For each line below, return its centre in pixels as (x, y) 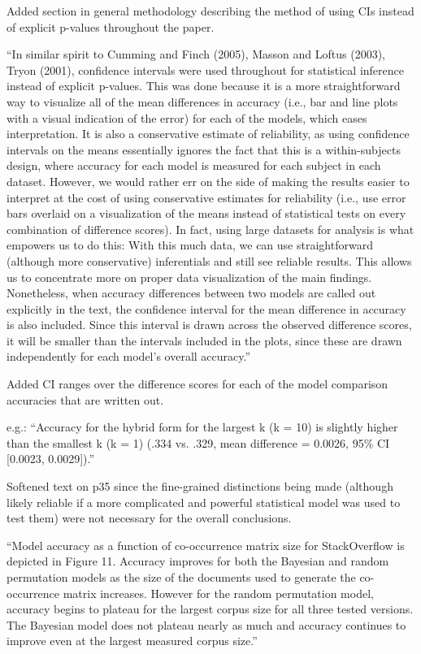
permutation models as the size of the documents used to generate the (181, 577)
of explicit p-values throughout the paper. (111, 26)
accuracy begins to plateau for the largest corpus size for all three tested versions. (210, 609)
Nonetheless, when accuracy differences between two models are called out (191, 293)
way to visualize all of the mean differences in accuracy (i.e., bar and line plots (202, 101)
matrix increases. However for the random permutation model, (218, 593)
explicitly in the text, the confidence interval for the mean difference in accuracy (206, 308)
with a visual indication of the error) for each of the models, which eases (187, 117)
